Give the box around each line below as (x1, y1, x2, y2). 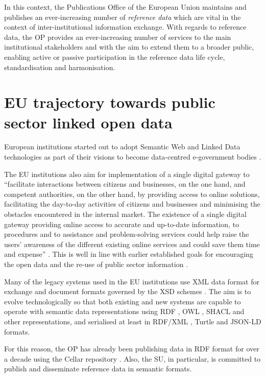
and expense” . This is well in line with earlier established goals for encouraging (4, 249, 253, 259)
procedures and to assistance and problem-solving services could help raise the (4, 229, 249, 239)
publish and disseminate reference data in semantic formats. (4, 363, 192, 374)
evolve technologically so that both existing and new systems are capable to (4, 296, 241, 306)
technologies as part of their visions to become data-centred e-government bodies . (4, 151, 261, 162)
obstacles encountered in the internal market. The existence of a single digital (4, 209, 247, 219)
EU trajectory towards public (4, 92, 215, 113)
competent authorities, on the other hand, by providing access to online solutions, (4, 188, 260, 199)
